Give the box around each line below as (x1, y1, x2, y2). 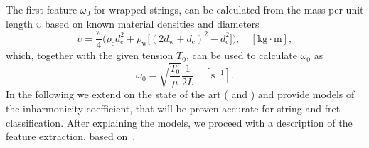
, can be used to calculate (186, 48, 297, 63)
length (6, 16, 33, 31)
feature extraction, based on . (6, 129, 136, 144)
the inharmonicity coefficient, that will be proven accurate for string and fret (6, 100, 341, 115)
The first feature (6, 2, 77, 16)
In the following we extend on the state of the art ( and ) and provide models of (6, 87, 355, 102)
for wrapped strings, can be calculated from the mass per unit (93, 2, 364, 16)
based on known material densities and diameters (45, 16, 260, 31)
